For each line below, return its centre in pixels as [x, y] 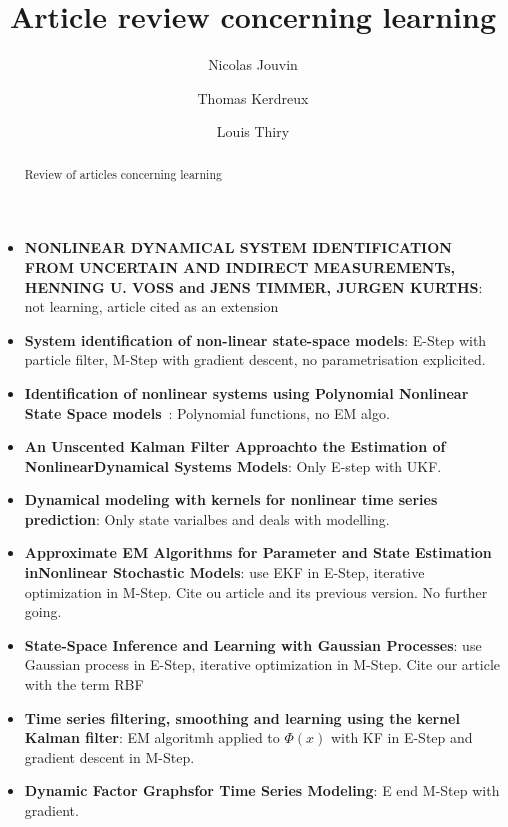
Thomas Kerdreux [253, 97]
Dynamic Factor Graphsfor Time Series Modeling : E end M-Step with [262, 790]
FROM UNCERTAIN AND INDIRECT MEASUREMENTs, [240, 266]
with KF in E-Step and [401, 737]
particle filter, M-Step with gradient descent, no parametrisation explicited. [255, 359]
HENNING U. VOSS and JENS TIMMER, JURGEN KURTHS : [253, 286]
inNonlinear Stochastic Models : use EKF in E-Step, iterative [224, 572]
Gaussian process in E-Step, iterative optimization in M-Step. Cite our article [262, 664]
